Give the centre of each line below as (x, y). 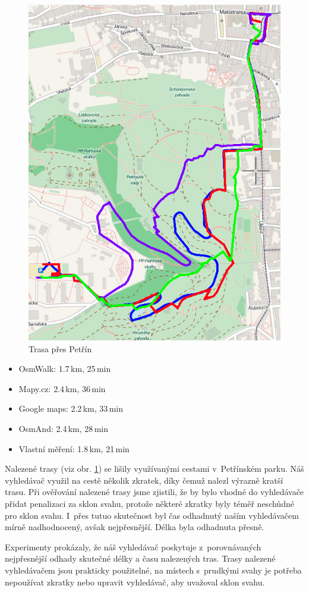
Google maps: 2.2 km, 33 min (71, 408)
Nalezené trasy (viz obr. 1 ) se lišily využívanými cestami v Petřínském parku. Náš (154, 469)
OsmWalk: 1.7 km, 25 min (65, 369)
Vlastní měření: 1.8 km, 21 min (74, 448)
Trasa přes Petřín (60, 348)
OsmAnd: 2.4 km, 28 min (63, 429)
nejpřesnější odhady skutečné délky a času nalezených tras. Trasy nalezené (140, 558)
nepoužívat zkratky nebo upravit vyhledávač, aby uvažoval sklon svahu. (135, 582)
